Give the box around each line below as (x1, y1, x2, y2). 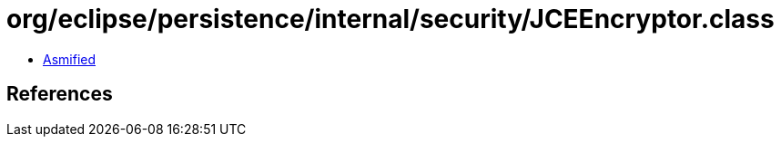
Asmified (43, 51, 96, 67)
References (6, 82, 113, 106)
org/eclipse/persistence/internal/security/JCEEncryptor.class (6, 4, 775, 34)
